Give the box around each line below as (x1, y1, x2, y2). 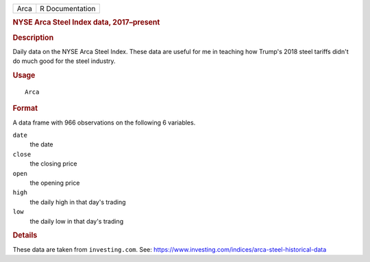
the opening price (29, 179, 80, 187)
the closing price (29, 159, 77, 168)
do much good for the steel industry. (12, 57, 116, 65)
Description (12, 33, 54, 42)
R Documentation (40, 4, 96, 13)
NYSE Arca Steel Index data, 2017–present (12, 18, 160, 27)
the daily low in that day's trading (29, 217, 123, 225)
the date (29, 140, 53, 148)
